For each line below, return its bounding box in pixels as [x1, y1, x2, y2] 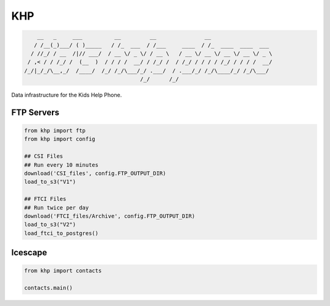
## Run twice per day [24, 204, 89, 211]
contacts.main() [24, 285, 73, 291]
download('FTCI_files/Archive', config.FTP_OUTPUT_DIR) [24, 213, 196, 219]
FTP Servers [11, 107, 60, 117]
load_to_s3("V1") [24, 178, 76, 186]
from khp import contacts [24, 268, 102, 274]
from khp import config [24, 136, 96, 143]
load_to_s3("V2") [24, 221, 76, 228]
